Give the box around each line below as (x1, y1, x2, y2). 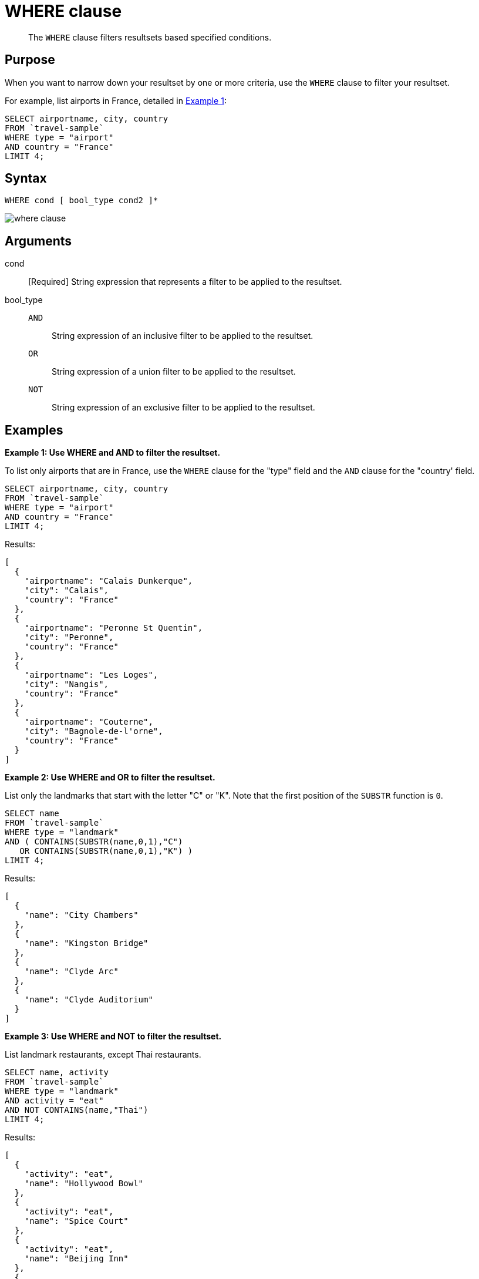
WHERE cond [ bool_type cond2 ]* (5, 196, 158, 206)
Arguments (5, 233, 72, 248)
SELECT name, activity (5, 1068, 109, 1078)
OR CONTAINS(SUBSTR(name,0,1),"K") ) (19, 846, 193, 856)
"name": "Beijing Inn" (24, 1254, 129, 1264)
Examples (5, 422, 63, 437)
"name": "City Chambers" (24, 910, 139, 920)
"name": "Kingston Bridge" (24, 938, 149, 948)
